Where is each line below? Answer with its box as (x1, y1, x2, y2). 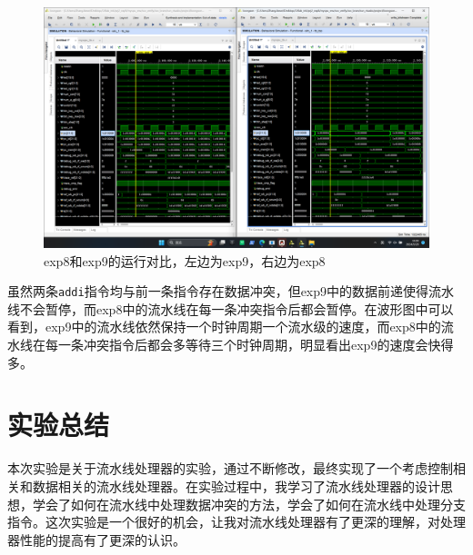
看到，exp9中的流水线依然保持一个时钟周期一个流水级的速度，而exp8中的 (7, 317, 441, 336)
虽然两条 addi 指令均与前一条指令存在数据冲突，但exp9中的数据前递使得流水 (7, 282, 455, 301)
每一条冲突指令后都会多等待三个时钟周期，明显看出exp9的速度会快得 (45, 335, 454, 354)
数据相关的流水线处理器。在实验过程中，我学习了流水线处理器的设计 (32, 476, 440, 495)
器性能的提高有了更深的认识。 (7, 530, 186, 549)
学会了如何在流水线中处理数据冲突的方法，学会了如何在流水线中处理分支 (32, 494, 466, 513)
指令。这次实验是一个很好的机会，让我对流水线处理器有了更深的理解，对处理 (7, 512, 466, 531)
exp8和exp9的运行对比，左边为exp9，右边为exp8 (44, 251, 326, 270)
